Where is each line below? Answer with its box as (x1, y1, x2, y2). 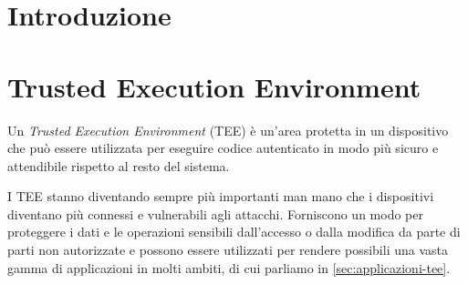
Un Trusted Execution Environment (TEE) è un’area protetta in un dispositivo (7, 120, 449, 139)
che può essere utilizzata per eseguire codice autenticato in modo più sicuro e (7, 138, 439, 157)
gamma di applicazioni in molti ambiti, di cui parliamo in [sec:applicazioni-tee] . (7, 258, 451, 277)
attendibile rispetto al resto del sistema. (7, 156, 230, 175)
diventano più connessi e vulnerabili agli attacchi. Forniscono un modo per (7, 204, 423, 223)
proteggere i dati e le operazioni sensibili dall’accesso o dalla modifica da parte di (7, 222, 461, 241)
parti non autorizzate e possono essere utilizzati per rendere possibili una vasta (7, 240, 448, 259)
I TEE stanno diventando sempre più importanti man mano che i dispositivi (7, 187, 434, 206)
